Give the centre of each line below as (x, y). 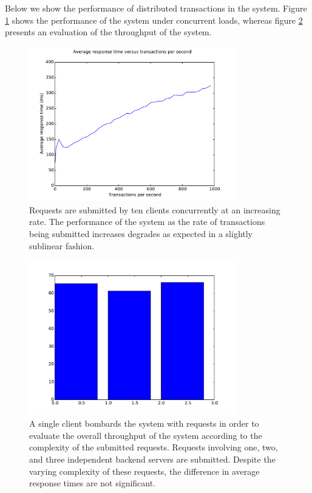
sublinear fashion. (62, 245)
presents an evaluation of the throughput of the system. (108, 32)
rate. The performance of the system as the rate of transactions (147, 222)
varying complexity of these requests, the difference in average (144, 471)
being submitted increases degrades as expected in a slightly (141, 233)
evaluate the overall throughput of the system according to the (146, 435)
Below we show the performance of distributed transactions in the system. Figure (156, 8)
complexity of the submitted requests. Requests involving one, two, (154, 447)
